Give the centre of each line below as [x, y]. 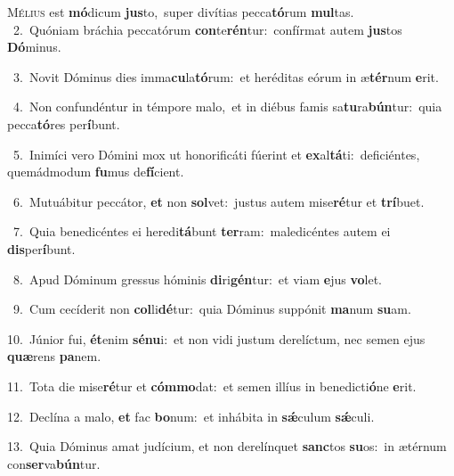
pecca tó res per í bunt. [64, 123]
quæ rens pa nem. [54, 356]
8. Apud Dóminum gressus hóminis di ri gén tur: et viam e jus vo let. [197, 279]
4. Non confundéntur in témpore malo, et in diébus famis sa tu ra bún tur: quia [227, 107]
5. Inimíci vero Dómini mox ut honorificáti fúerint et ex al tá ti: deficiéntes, [216, 154]
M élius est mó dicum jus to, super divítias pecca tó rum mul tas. [181, 12]
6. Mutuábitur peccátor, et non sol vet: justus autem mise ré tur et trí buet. [219, 201]
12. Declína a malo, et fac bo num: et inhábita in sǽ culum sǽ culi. [191, 416]
